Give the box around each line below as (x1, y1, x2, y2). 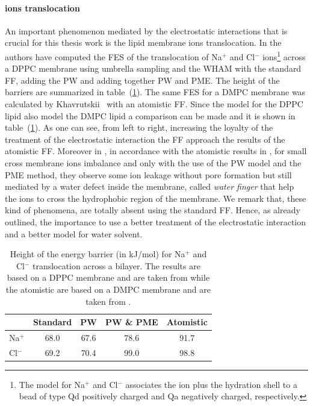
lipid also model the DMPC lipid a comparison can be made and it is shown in (5, 109, 296, 122)
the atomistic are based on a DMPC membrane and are (5, 283, 211, 295)
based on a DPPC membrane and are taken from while (7, 271, 210, 284)
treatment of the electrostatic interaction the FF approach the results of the (5, 133, 285, 145)
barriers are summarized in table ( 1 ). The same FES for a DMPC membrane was (5, 86, 306, 98)
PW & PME (105, 316, 158, 328)
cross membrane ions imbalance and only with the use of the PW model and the (5, 156, 302, 169)
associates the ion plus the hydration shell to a (125, 378, 297, 390)
